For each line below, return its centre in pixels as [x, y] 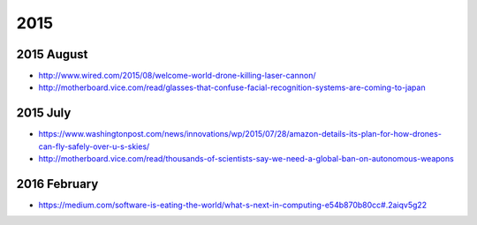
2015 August [52, 54]
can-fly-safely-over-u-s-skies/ [94, 146]
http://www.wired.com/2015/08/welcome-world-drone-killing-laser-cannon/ [177, 76]
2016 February [57, 184]
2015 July [44, 113]
